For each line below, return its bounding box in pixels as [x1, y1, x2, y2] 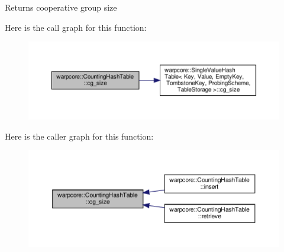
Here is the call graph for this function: [5, 21, 147, 33]
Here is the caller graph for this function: [5, 130, 154, 142]
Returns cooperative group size [5, 1, 117, 13]
